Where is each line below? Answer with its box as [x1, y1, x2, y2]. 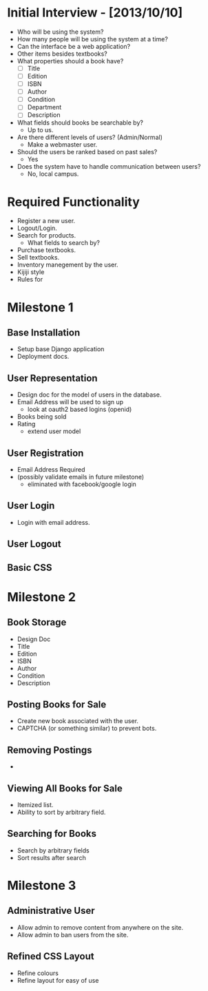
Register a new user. [17, 217, 76, 225]
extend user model [27, 427, 81, 435]
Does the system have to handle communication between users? [17, 163, 201, 171]
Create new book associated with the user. [17, 717, 139, 725]
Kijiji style [17, 268, 45, 276]
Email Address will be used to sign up [17, 398, 124, 406]
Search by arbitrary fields [17, 846, 90, 855]
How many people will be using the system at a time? [17, 34, 169, 43]
